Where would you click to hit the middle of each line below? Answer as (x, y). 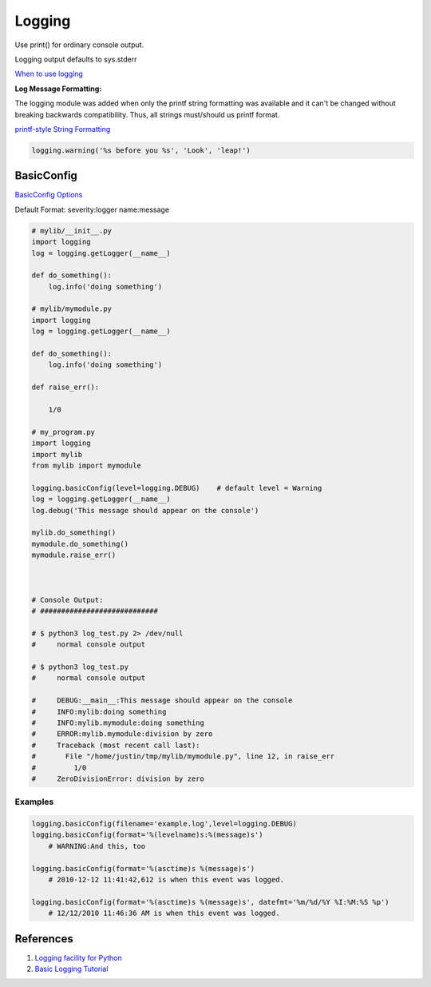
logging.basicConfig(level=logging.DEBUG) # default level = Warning (177, 488)
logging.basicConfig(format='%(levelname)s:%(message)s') (147, 835)
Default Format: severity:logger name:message (92, 209)
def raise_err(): (65, 387)
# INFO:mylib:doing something (99, 712)
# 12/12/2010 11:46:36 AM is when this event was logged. (164, 913)
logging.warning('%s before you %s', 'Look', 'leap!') (141, 150)
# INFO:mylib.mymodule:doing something (118, 722)
